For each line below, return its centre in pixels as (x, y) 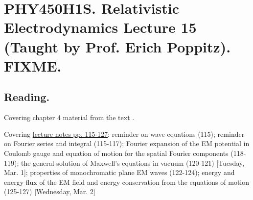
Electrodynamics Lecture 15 (100, 27)
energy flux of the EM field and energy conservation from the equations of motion (127, 182)
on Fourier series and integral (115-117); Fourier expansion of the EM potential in (127, 143)
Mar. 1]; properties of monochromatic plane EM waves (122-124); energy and (119, 172)
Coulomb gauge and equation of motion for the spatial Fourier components (116, 153)
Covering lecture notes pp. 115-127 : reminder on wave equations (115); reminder (124, 134)
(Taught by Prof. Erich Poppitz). (117, 46)
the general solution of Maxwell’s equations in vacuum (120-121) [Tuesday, (133, 162)
